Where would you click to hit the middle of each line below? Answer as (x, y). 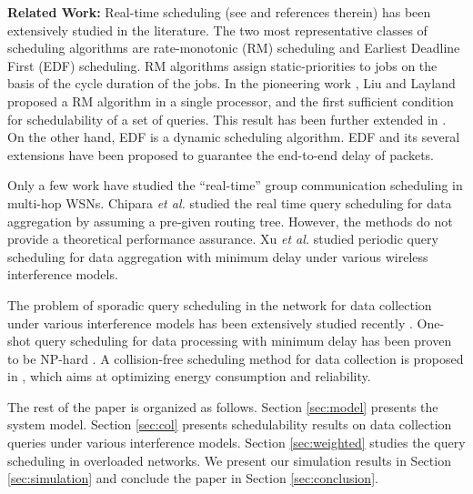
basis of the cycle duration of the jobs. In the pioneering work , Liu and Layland (231, 83)
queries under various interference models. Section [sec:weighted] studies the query (236, 443)
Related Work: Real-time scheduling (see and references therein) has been (219, 12)
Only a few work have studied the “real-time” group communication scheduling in (235, 185)
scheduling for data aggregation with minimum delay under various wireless (218, 256)
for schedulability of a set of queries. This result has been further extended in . (227, 119)
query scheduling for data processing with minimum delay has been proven (243, 341)
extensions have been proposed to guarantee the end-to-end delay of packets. (221, 154)
